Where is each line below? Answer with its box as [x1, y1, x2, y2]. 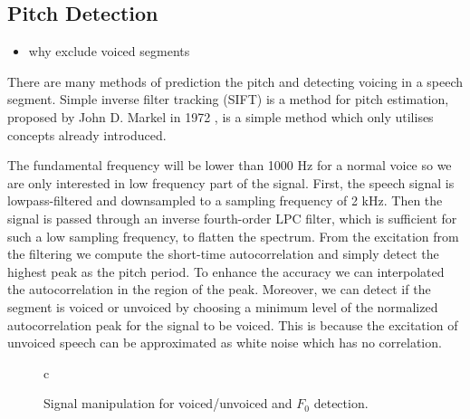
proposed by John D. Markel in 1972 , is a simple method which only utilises [7, 107, 434, 126]
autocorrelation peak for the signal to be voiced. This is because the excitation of [7, 315, 458, 334]
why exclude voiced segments [28, 42, 190, 61]
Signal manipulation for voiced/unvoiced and [43, 394, 293, 413]
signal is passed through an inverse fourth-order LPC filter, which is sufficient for [7, 208, 457, 227]
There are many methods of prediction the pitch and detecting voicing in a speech [7, 71, 464, 90]
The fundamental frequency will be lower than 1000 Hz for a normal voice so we [7, 156, 452, 175]
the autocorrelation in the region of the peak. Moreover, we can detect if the [7, 280, 431, 299]
